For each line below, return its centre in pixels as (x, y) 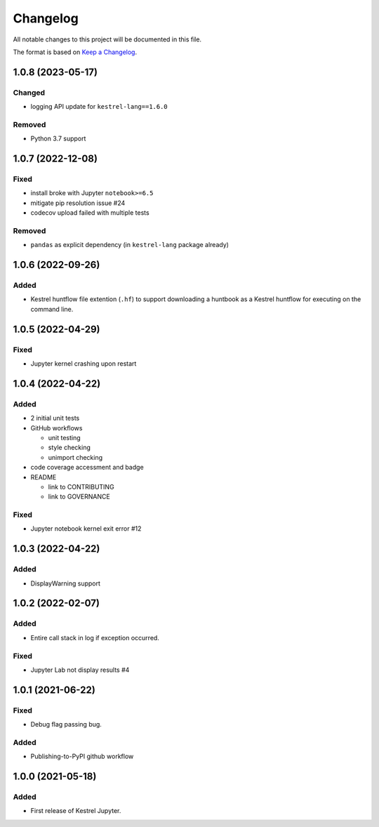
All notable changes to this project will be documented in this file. (107, 39)
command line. (52, 309)
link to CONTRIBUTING (81, 487)
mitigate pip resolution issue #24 (78, 203)
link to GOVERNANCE (79, 497)
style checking (69, 448)
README (44, 477)
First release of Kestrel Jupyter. (76, 811)
